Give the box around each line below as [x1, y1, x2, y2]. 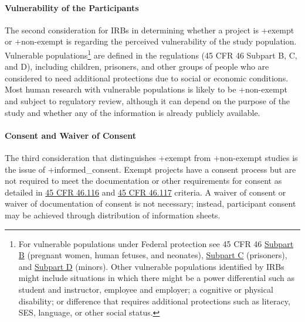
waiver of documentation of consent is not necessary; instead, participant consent [5, 197, 296, 210]
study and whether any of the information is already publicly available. [5, 106, 260, 118]
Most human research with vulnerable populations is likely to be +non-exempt [5, 83, 287, 95]
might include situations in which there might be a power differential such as [18, 272, 294, 284]
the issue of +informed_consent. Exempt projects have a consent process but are [5, 163, 296, 175]
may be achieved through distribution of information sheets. [5, 208, 221, 221]
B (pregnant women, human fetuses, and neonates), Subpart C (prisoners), [18, 249, 287, 261]
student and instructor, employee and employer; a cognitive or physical [18, 283, 273, 295]
